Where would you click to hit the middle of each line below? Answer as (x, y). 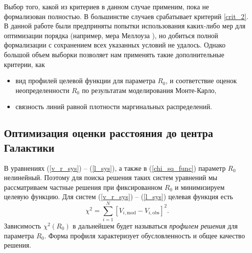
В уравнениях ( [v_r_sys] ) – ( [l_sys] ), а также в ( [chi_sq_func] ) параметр (115, 168)
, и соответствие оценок (201, 80)
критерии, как (24, 64)
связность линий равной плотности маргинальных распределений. (114, 106)
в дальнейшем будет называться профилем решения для (155, 226)
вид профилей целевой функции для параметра (85, 80)
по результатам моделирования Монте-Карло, (149, 90)
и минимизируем (200, 187)
